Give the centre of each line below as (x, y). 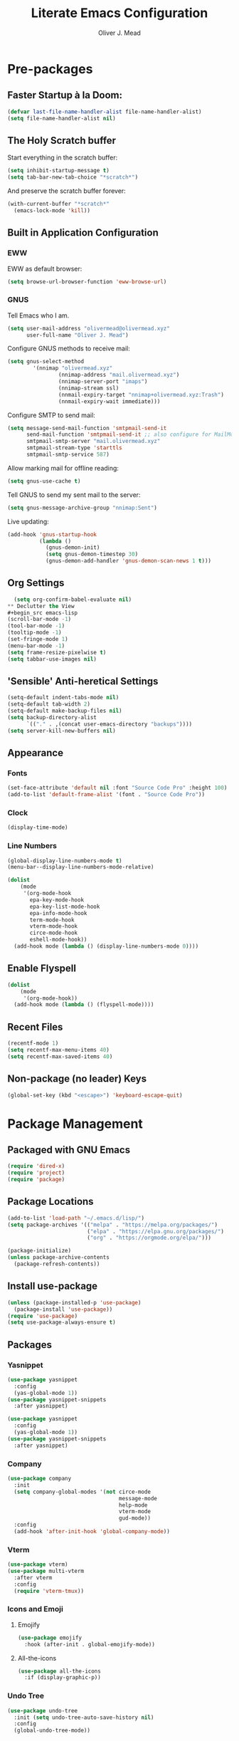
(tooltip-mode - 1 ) (34, 633)
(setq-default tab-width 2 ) (49, 704)
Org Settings (36, 583)
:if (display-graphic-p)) (63, 1678)
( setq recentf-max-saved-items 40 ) (60, 1056)
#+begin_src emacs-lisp (43, 613)
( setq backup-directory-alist (52, 718)
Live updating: (28, 521)
